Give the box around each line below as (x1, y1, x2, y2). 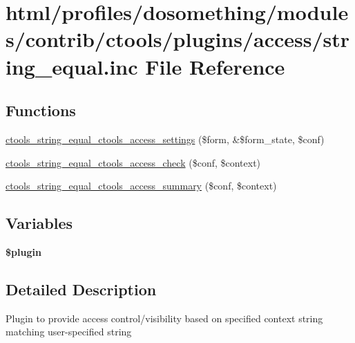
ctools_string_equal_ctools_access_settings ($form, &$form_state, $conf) (6, 131, 325, 146)
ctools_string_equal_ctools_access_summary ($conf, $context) (6, 178, 277, 193)
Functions (6, 100, 76, 121)
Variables (6, 212, 73, 234)
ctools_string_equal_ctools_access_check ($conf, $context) (6, 155, 261, 169)
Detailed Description (6, 278, 157, 299)
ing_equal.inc (6, 52, 138, 80)
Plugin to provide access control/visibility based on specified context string (6, 310, 323, 325)
